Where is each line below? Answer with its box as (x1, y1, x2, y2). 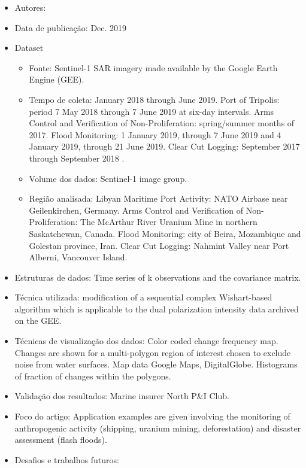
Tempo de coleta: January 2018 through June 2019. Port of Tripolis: (29, 93, 280, 105)
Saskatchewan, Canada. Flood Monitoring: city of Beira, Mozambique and (29, 227, 301, 239)
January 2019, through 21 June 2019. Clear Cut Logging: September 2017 (29, 140, 300, 153)
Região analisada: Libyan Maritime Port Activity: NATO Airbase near (29, 192, 288, 205)
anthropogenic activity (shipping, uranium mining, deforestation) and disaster (14, 421, 301, 434)
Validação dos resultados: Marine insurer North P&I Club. (14, 390, 229, 402)
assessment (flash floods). (14, 433, 107, 446)
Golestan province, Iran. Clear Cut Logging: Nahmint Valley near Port (29, 239, 289, 251)
